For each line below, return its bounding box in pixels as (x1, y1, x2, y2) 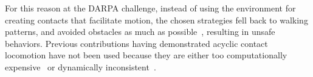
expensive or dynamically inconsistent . (5, 60, 156, 73)
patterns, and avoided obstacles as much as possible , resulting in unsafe (5, 25, 275, 38)
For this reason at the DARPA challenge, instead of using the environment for (5, 2, 296, 14)
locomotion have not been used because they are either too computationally (5, 49, 287, 61)
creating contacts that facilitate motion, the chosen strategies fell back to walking (5, 13, 308, 26)
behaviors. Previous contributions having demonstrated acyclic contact (5, 37, 268, 49)
